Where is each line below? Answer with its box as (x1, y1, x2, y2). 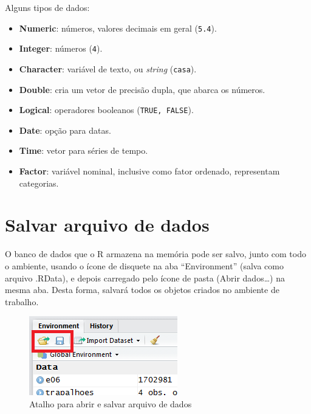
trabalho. (5, 295, 39, 308)
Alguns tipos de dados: (5, 1, 90, 13)
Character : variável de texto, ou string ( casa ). (19, 62, 197, 75)
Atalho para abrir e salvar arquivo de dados (29, 397, 192, 410)
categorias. (19, 176, 59, 189)
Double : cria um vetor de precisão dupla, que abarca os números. (19, 83, 265, 95)
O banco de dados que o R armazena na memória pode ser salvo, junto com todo (5, 247, 306, 260)
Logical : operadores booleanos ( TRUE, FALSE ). (19, 103, 194, 116)
